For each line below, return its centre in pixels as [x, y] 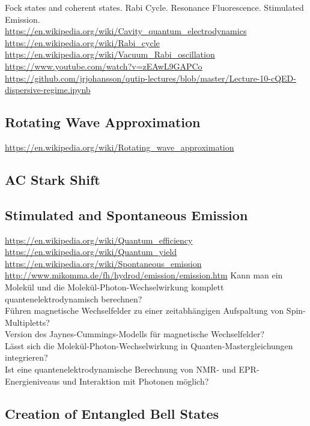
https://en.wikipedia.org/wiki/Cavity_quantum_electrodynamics [126, 31]
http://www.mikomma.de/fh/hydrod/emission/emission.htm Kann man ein [144, 275]
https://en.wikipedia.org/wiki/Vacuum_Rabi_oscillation [110, 54]
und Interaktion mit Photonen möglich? [135, 381]
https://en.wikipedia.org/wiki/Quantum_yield [91, 252]
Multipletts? [27, 322]
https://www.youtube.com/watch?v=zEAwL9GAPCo [104, 66]
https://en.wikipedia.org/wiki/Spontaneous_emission [103, 263]
